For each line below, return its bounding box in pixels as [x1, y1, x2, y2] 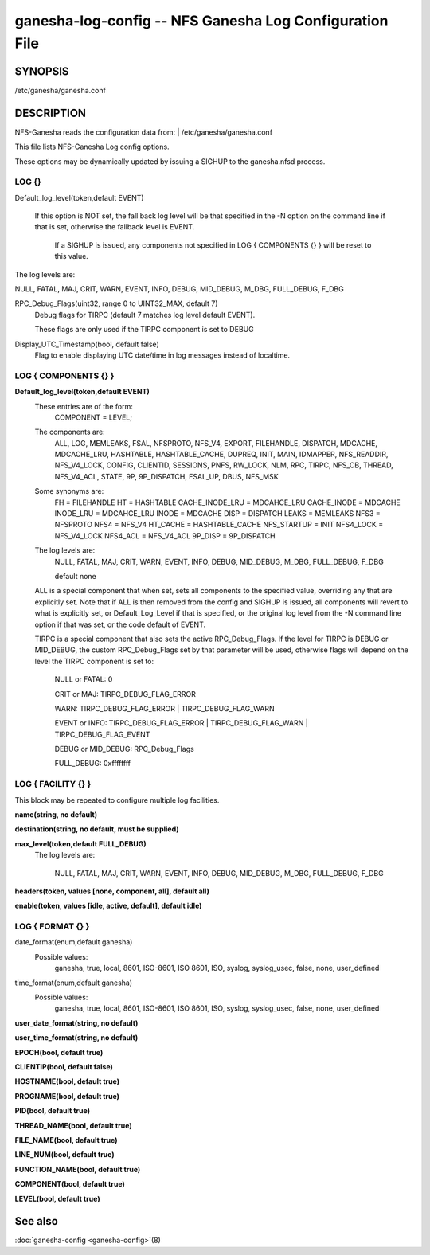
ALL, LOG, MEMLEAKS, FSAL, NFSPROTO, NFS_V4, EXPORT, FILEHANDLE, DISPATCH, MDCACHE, [54, 438, 378, 448]
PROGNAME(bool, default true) [14, 1091, 119, 1101]
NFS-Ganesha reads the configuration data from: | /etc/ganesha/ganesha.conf [14, 127, 273, 137]
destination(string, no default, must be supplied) [14, 824, 179, 834]
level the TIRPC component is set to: [34, 656, 154, 666]
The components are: [34, 427, 105, 437]
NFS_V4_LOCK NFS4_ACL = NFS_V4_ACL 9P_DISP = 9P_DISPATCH [54, 530, 276, 541]
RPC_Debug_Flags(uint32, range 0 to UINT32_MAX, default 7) [14, 299, 218, 308]
